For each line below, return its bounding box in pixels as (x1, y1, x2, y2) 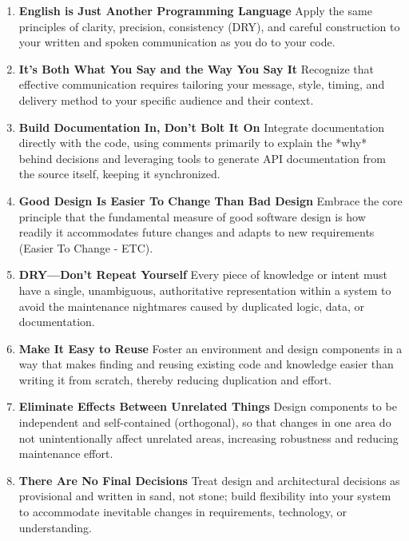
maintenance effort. (18, 445, 113, 462)
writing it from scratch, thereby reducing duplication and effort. (18, 371, 332, 388)
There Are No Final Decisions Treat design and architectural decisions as (18, 471, 400, 488)
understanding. (18, 519, 92, 535)
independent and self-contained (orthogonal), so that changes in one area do (18, 414, 391, 431)
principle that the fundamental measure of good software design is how (18, 208, 366, 225)
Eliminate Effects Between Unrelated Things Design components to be (18, 398, 397, 415)
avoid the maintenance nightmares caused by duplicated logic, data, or (18, 297, 365, 314)
